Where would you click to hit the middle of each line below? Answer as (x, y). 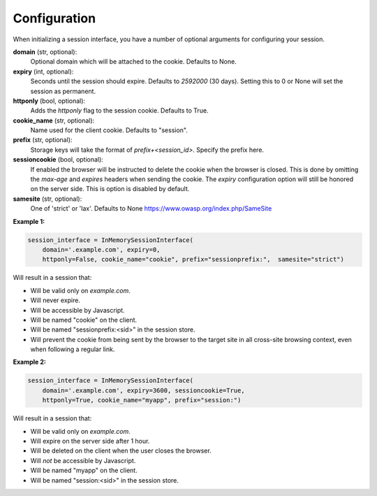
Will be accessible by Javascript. (77, 310)
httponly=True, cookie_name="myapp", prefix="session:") (142, 400)
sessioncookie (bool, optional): (58, 160)
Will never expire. (55, 300)
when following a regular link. (73, 349)
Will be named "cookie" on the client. (84, 320)
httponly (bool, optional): (49, 101)
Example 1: (29, 221)
